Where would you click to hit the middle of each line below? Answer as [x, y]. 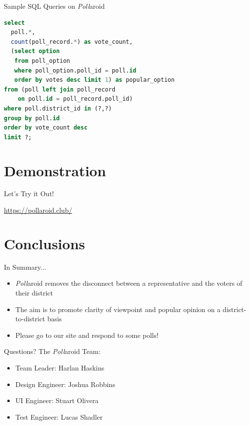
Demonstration [55, 170]
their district [34, 292]
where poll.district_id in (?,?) [58, 108]
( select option [35, 51]
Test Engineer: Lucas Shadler [59, 416]
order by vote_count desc [46, 128]
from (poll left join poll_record [60, 89]
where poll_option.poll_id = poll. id [75, 70]
